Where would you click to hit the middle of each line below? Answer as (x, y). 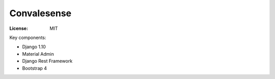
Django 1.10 (34, 47)
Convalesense (40, 13)
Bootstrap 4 (35, 68)
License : (19, 28)
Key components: (28, 37)
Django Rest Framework (47, 61)
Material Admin (38, 54)
